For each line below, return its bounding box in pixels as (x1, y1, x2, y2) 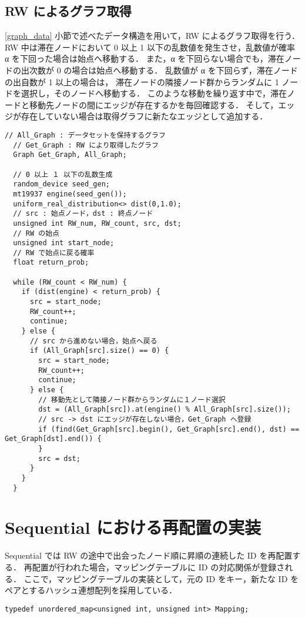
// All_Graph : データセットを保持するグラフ (5, 131, 166, 139)
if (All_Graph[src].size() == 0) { (29, 346, 169, 355)
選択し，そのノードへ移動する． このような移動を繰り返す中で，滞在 (21, 87, 287, 99)
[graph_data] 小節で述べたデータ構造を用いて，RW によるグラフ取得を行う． (5, 29, 300, 42)
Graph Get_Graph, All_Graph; (13, 151, 127, 159)
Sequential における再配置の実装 (5, 515, 262, 539)
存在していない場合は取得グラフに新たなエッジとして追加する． (21, 110, 268, 122)
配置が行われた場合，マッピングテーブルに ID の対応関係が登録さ (32, 560, 285, 573)
